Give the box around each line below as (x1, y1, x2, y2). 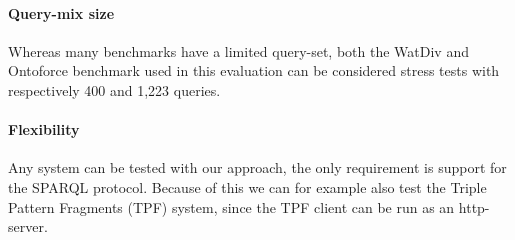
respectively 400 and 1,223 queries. (8, 79, 221, 100)
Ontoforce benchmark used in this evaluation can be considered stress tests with (8, 60, 500, 81)
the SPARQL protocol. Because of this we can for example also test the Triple (8, 176, 487, 197)
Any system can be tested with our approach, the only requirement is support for (8, 157, 507, 178)
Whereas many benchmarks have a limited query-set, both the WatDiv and (8, 40, 469, 61)
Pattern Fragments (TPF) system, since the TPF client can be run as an (8, 196, 455, 217)
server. (8, 216, 48, 237)
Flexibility (8, 119, 80, 140)
